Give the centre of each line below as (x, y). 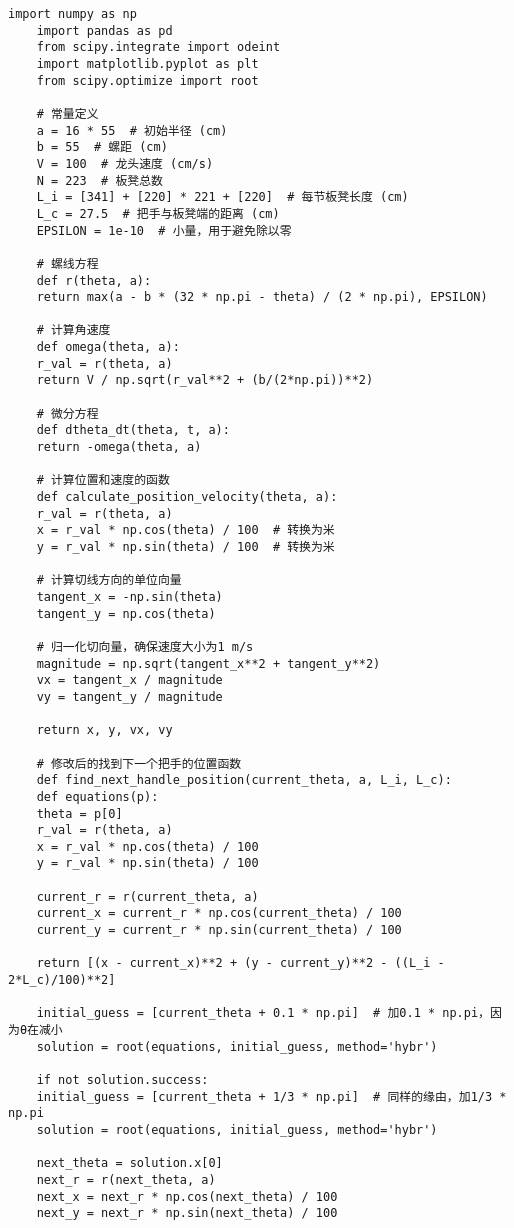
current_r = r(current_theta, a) (147, 896)
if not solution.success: (122, 1080)
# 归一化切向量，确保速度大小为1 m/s (145, 646)
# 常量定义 (67, 113)
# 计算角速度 (73, 330)
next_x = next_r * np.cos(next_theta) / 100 (187, 1196)
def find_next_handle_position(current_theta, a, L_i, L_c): (244, 780)
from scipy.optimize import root (147, 80)
